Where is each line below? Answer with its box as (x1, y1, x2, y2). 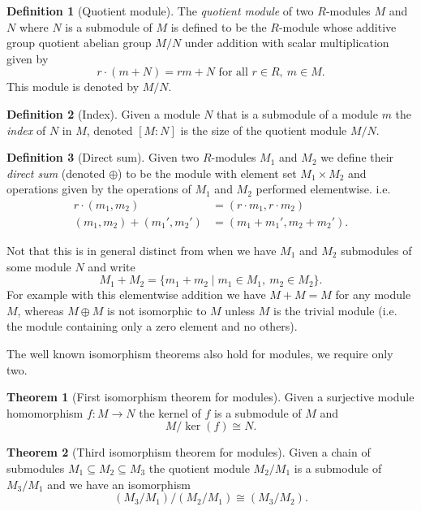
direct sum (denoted (6, 164, 105, 181)
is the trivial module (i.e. (273, 301, 397, 318)
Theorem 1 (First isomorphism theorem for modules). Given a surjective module (6, 388, 415, 405)
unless (225, 301, 256, 318)
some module (6, 258, 71, 275)
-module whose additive (278, 18, 397, 35)
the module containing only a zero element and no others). (6, 318, 298, 335)
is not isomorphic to (107, 301, 207, 318)
